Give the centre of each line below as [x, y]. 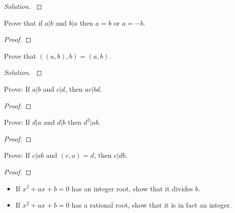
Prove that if [23, 22]
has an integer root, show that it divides [132, 188]
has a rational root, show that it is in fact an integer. [152, 205]
